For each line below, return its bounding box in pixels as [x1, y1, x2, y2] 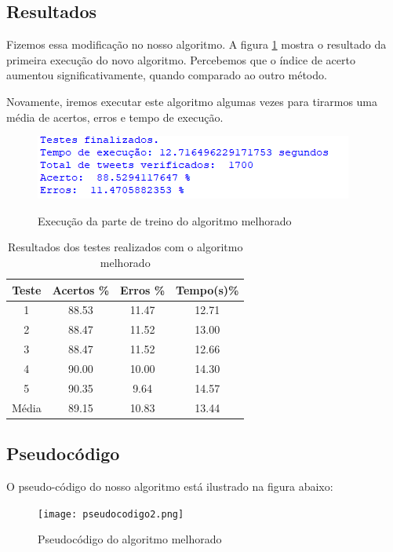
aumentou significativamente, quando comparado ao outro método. [6, 67, 327, 83]
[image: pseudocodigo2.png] [38, 508, 184, 520]
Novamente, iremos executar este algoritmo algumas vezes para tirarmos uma [6, 93, 378, 109]
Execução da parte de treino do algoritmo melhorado [38, 212, 292, 228]
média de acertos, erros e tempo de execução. [6, 108, 224, 125]
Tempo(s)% [176, 281, 239, 298]
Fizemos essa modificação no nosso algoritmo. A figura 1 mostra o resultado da [6, 36, 387, 53]
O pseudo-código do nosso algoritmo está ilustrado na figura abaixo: [6, 477, 333, 494]
